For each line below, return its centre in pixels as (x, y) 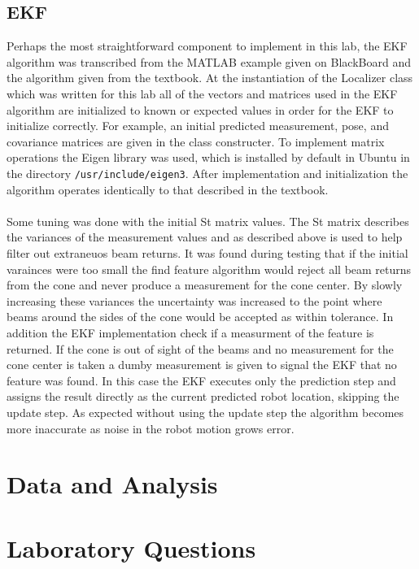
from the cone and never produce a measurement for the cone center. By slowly (205, 285)
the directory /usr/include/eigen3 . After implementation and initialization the (207, 173)
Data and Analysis (112, 484)
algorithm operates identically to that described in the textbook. (168, 189)
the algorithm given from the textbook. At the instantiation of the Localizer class (210, 78)
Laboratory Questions (131, 547)
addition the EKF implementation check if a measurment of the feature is (190, 332)
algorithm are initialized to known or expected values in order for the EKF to (200, 109)
